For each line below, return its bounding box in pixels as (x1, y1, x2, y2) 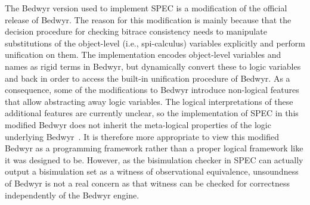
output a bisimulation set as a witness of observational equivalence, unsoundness (5, 165, 299, 178)
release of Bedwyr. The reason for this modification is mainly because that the (5, 13, 292, 26)
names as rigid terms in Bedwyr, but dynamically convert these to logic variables (5, 60, 301, 72)
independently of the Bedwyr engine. (5, 188, 139, 201)
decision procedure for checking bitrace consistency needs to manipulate (5, 25, 267, 38)
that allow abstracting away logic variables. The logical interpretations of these (5, 95, 293, 107)
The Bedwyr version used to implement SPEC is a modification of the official (5, 2, 287, 14)
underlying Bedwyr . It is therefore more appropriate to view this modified (5, 130, 279, 142)
